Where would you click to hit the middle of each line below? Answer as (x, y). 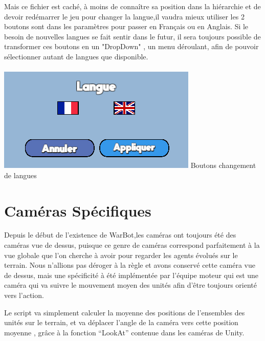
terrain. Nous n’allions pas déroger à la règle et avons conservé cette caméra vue (130, 265)
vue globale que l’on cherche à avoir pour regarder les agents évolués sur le (121, 255)
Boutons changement (223, 165)
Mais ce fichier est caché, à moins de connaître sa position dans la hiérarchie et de (132, 6)
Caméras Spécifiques (78, 210)
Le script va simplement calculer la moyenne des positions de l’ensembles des (125, 312)
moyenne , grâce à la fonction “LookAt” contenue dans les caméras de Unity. (124, 332)
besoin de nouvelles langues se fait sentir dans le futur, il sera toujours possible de (132, 36)
